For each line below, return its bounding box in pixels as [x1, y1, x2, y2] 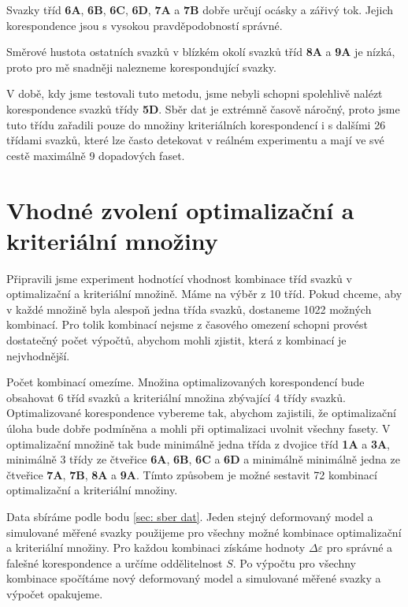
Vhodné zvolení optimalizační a [6, 193, 354, 225]
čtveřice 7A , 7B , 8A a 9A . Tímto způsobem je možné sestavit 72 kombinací [6, 466, 377, 482]
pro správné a [326, 539, 393, 556]
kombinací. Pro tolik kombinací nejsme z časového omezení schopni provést [6, 316, 369, 333]
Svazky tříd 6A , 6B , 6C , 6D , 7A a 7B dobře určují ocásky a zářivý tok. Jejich [6, 2, 394, 17]
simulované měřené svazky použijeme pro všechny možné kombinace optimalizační [6, 523, 402, 540]
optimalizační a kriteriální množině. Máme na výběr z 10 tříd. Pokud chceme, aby [6, 285, 402, 302]
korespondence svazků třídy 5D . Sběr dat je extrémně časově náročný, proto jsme [6, 100, 400, 117]
